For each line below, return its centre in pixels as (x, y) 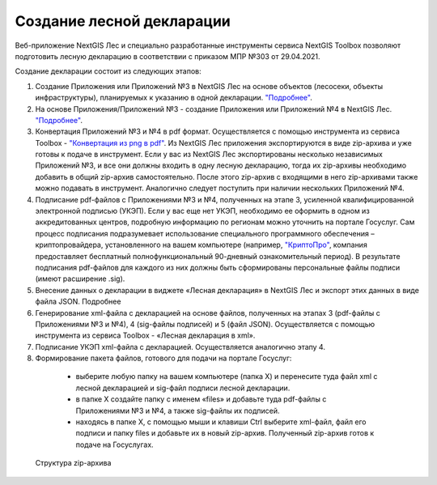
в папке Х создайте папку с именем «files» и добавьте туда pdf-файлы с (201, 399)
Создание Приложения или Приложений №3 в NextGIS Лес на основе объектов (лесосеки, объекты (209, 86)
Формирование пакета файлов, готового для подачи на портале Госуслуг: (163, 358)
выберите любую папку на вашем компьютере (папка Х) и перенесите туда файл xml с (227, 377)
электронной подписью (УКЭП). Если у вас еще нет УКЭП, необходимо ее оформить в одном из (202, 211)
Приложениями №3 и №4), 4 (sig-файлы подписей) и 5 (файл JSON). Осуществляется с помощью (205, 324)
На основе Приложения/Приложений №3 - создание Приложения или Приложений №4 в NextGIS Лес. (214, 108)
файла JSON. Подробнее (78, 302)
